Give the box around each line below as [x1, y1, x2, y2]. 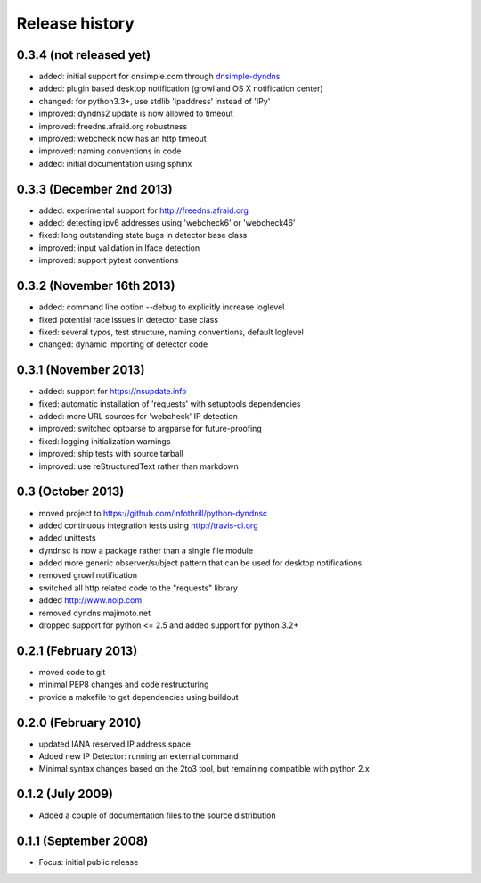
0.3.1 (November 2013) [16, 362, 145, 378]
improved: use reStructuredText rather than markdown [38, 460, 240, 472]
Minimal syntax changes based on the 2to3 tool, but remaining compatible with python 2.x [38, 763, 370, 774]
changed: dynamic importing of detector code [38, 339, 208, 350]
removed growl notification [38, 570, 138, 581]
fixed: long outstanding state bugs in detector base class [38, 230, 248, 241]
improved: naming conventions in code [38, 145, 182, 156]
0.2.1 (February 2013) [16, 643, 138, 658]
